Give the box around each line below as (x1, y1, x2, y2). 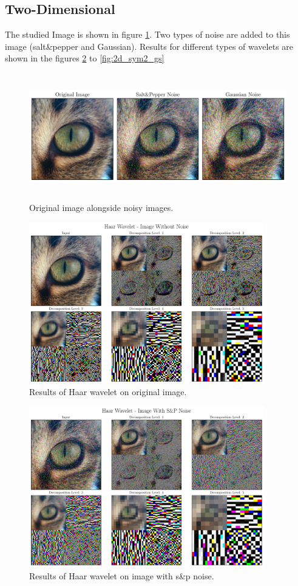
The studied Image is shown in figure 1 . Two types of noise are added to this (5, 28, 290, 41)
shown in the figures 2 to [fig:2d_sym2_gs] (5, 52, 164, 64)
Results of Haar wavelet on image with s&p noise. (29, 569, 214, 582)
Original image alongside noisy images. (29, 201, 174, 214)
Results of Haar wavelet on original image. (29, 385, 187, 398)
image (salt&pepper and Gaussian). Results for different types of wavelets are (5, 40, 294, 52)
